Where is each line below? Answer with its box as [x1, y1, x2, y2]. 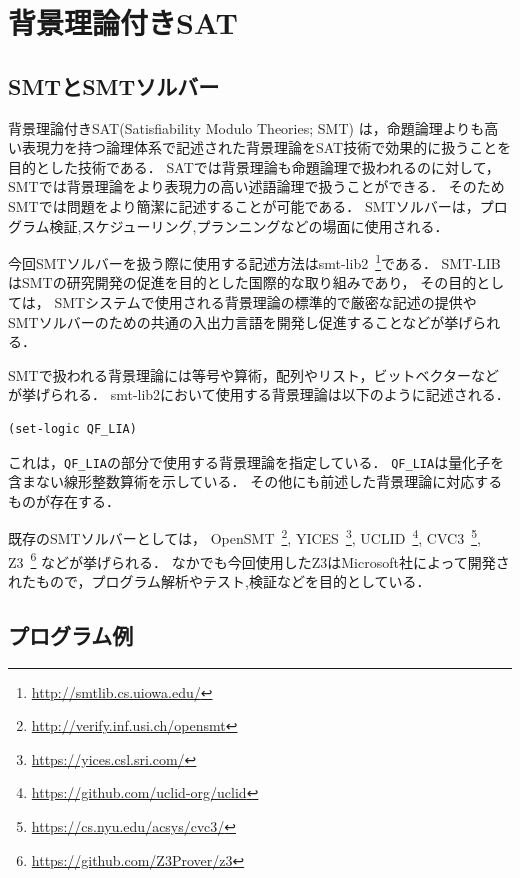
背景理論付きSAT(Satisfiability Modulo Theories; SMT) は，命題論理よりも [8, 117, 485, 138]
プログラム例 [8, 619, 134, 650]
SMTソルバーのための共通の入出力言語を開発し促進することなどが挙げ [8, 311, 473, 332]
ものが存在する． [8, 490, 120, 511]
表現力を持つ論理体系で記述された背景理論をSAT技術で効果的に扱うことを [21, 137, 512, 158]
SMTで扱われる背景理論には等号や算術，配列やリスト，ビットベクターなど [8, 364, 500, 385]
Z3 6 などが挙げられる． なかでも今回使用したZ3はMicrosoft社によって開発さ [8, 548, 510, 572]
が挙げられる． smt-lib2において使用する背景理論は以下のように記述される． [8, 384, 510, 405]
